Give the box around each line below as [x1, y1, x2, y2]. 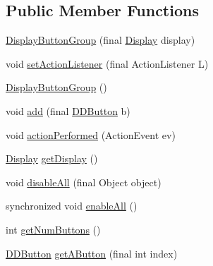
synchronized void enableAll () [6, 198, 138, 213]
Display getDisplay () [6, 151, 98, 166]
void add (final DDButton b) [6, 103, 130, 118]
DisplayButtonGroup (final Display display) [6, 32, 195, 47]
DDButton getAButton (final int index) [6, 246, 178, 260]
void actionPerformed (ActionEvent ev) [6, 127, 176, 142]
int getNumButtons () [6, 222, 101, 236]
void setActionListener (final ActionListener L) [6, 56, 209, 71]
